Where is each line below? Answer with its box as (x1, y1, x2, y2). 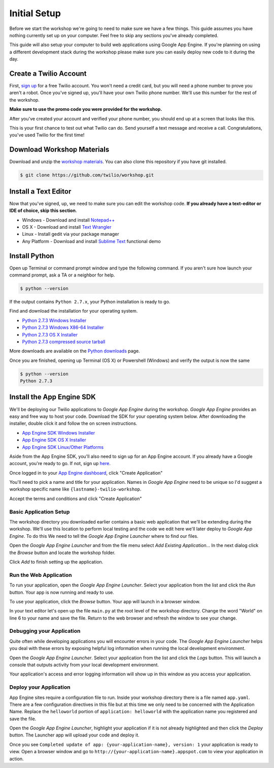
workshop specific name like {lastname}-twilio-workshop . (9, 486, 142, 493)
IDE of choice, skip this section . (9, 207, 77, 213)
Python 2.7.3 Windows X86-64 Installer (22, 324, 104, 330)
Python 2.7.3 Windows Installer (22, 317, 87, 323)
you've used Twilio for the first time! (9, 132, 85, 138)
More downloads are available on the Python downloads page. (9, 348, 140, 354)
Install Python (9, 252, 54, 260)
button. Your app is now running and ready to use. (9, 589, 114, 595)
